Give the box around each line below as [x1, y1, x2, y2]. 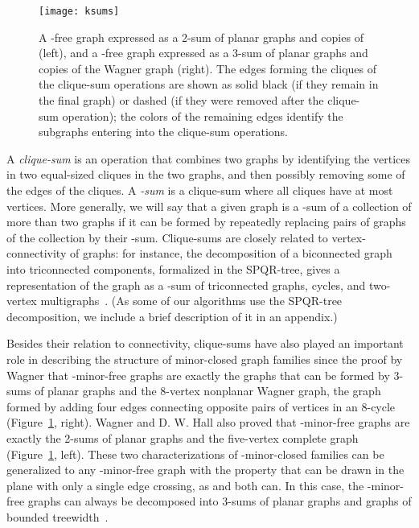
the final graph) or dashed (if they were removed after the [39, 92, 324, 109]
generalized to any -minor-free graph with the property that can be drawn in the [6, 461, 405, 478]
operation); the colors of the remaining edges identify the [62, 107, 343, 124]
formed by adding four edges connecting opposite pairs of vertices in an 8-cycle [6, 398, 396, 415]
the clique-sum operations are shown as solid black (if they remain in [39, 76, 379, 93]
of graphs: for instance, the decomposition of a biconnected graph [69, 245, 392, 262]
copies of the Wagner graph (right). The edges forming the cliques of [39, 60, 376, 76]
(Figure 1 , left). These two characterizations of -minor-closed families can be [6, 445, 384, 462]
